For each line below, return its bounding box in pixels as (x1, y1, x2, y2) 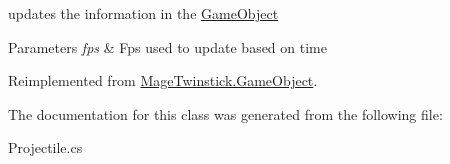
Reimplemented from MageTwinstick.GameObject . (8, 70, 318, 91)
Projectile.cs (8, 137, 83, 158)
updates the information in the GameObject (8, 3, 279, 23)
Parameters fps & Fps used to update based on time (8, 36, 327, 57)
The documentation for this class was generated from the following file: (8, 103, 443, 124)
